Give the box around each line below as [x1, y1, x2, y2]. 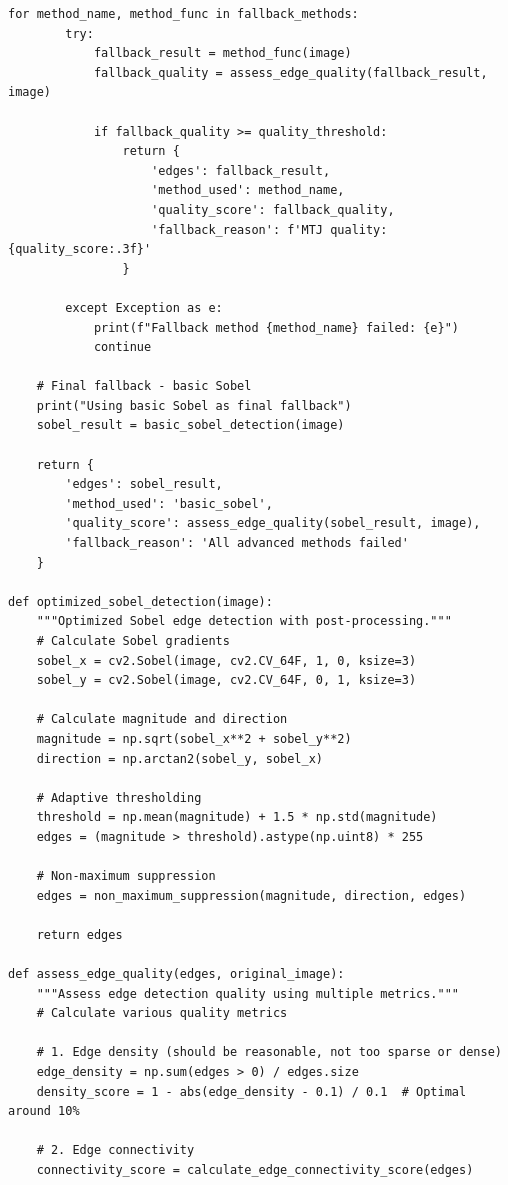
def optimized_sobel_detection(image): [8, 594, 273, 609]
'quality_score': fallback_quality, [151, 202, 395, 217]
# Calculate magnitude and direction [36, 712, 288, 727]
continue [93, 340, 152, 355]
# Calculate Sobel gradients [36, 634, 230, 648]
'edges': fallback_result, [151, 163, 331, 178]
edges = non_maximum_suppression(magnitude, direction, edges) [36, 888, 467, 903]
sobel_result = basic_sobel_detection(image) [36, 418, 345, 433]
